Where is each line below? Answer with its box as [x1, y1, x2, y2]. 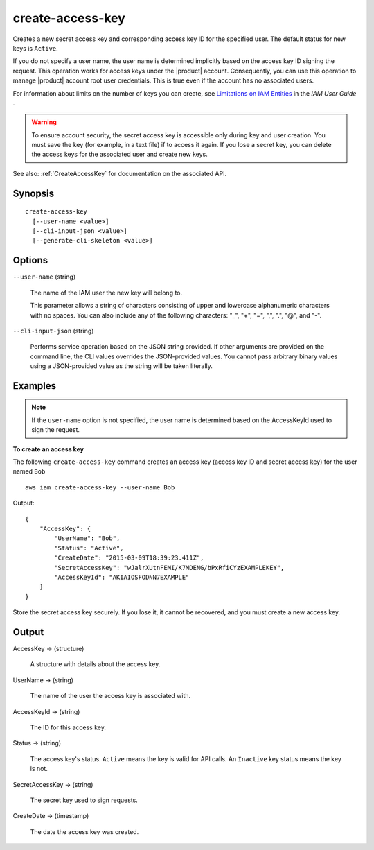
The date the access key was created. [30, 827, 139, 835]
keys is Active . [12, 44, 58, 52]
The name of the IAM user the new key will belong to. [30, 288, 183, 297]
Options [12, 254, 48, 266]
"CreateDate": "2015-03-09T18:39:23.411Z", [54, 554, 204, 562]
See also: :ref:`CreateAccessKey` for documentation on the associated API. [12, 169, 227, 177]
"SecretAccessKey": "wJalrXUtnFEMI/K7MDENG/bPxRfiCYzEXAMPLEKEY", [54, 564, 285, 571]
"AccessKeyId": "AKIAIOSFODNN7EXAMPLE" [54, 573, 190, 581]
